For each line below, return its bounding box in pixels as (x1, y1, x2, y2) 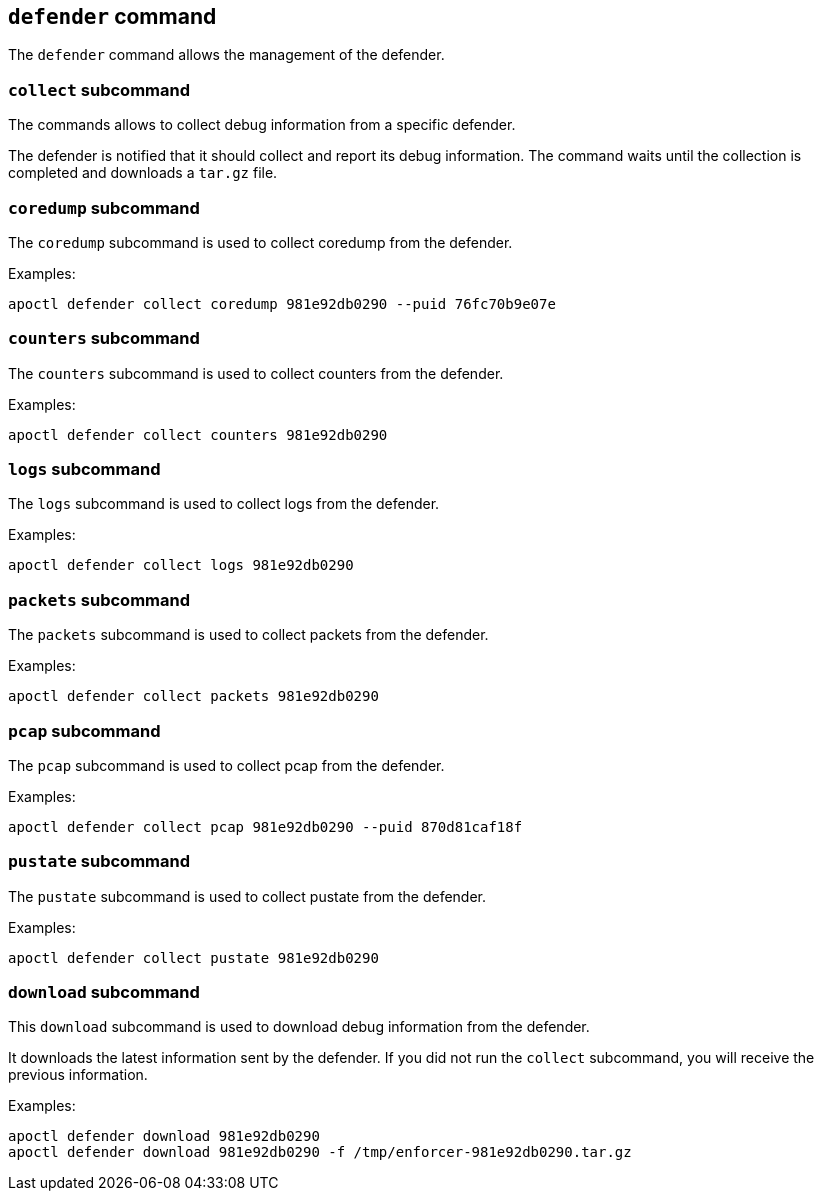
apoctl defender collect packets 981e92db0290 (8, 688, 379, 705)
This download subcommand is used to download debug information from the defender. (8, 1018, 590, 1036)
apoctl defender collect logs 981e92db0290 (8, 557, 354, 574)
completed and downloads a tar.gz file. (8, 164, 278, 182)
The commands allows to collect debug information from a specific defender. (8, 116, 516, 134)
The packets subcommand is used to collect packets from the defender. (8, 626, 489, 644)
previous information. (8, 1066, 148, 1084)
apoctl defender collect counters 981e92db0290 (8, 426, 388, 443)
